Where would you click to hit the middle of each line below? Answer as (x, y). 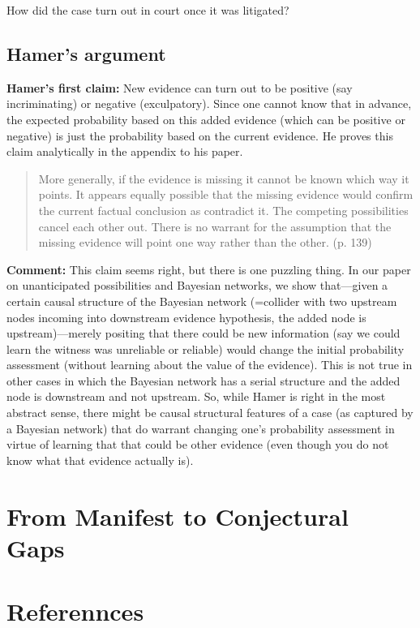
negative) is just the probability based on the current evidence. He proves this (200, 135)
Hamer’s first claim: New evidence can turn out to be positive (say (180, 87)
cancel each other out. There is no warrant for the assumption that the (215, 226)
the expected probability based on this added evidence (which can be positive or (206, 119)
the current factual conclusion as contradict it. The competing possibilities (223, 210)
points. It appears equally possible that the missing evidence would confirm (226, 194)
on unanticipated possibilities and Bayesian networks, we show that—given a (197, 285)
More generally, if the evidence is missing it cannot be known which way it (224, 178)
